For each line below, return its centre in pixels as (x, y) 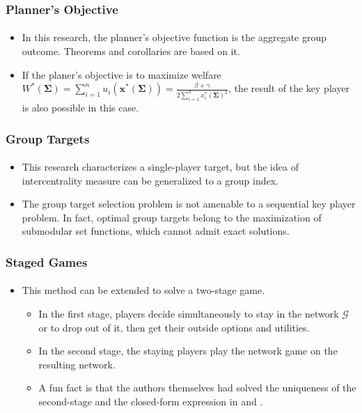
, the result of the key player (289, 88)
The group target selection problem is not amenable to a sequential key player (189, 204)
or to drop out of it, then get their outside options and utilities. (174, 327)
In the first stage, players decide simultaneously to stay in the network (189, 314)
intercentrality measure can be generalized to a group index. (150, 180)
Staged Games (47, 262)
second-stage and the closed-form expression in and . (151, 401)
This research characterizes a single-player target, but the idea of (160, 167)
